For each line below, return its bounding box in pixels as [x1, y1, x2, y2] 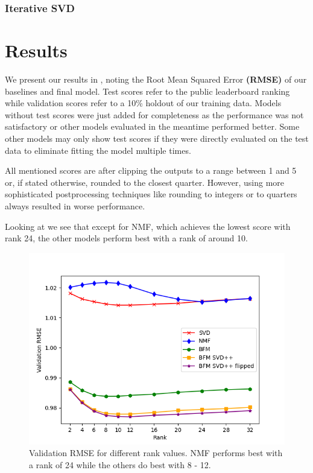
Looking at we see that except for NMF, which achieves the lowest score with [5, 220, 291, 232]
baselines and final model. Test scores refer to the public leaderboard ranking [5, 84, 290, 97]
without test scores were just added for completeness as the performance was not [5, 108, 304, 121]
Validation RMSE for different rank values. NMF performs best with [29, 446, 283, 459]
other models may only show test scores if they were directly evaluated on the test [5, 132, 309, 144]
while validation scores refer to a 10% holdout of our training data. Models [5, 97, 282, 109]
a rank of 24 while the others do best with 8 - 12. [29, 458, 211, 471]
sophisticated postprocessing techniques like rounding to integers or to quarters [5, 188, 297, 200]
